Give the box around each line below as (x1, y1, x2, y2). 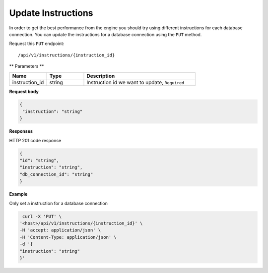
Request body (9, 88, 39, 94)
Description (86, 72, 115, 79)
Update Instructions (9, 7, 94, 18)
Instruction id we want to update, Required (86, 79, 185, 86)
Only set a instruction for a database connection (9, 200, 108, 206)
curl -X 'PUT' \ (22, 214, 62, 219)
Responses (9, 128, 33, 134)
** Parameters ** (9, 63, 44, 69)
